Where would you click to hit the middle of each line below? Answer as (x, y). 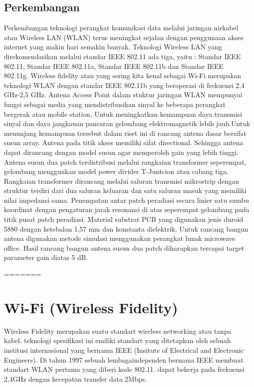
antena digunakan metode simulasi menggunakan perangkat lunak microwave (120, 238)
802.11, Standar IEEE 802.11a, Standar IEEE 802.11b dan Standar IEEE (114, 66)
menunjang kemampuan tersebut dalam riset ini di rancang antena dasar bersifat (125, 133)
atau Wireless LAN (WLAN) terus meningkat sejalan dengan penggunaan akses (124, 37)
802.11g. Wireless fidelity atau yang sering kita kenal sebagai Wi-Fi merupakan (123, 75)
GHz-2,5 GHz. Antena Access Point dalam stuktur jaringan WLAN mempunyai (123, 95)
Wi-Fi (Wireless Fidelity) (91, 307)
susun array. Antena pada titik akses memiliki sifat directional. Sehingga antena (124, 142)
